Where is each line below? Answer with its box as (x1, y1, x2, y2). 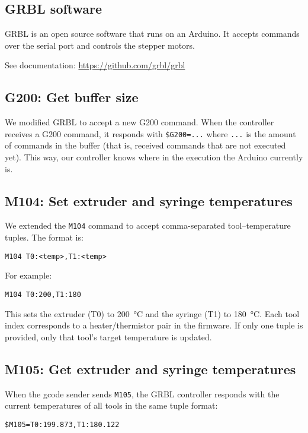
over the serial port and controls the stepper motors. (5, 39, 195, 51)
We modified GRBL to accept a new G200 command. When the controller (5, 116, 274, 128)
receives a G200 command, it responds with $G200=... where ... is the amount (5, 127, 296, 140)
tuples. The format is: (5, 231, 84, 244)
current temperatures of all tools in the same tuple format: (5, 399, 218, 412)
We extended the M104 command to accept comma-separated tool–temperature (5, 219, 291, 232)
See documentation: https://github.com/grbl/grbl (5, 59, 185, 71)
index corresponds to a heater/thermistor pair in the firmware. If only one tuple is (5, 319, 303, 331)
